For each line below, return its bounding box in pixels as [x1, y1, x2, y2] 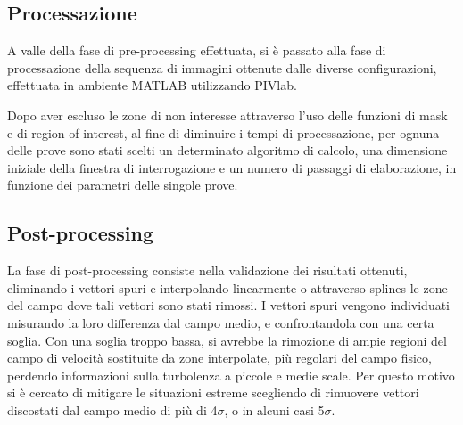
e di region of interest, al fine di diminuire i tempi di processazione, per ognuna [7, 123, 440, 142]
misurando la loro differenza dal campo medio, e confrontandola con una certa [7, 313, 434, 331]
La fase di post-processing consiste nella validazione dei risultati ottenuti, [7, 261, 408, 280]
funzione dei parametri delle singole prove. [7, 176, 238, 194]
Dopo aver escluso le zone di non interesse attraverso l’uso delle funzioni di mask [7, 105, 448, 124]
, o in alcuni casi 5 [224, 400, 325, 419]
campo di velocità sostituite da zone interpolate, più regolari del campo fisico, [7, 348, 432, 367]
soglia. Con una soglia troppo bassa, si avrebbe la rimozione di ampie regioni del [7, 331, 447, 349]
